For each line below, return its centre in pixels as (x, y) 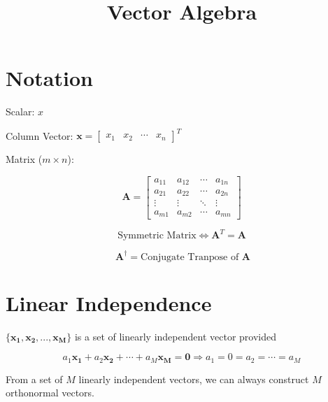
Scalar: (20, 112)
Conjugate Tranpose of (190, 257)
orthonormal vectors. (50, 393)
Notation (49, 78)
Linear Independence (109, 302)
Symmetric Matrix (157, 236)
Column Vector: (40, 135)
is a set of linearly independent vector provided (175, 336)
